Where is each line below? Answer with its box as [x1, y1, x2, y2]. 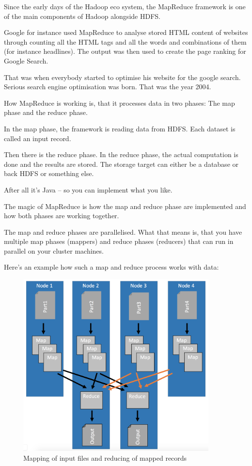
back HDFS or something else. [4, 168, 94, 178]
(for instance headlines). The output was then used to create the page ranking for [4, 46, 246, 56]
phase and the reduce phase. [4, 107, 88, 117]
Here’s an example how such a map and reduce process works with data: [4, 262, 219, 272]
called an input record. [4, 133, 71, 143]
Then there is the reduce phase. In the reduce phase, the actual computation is [4, 149, 238, 160]
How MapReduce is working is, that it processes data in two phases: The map [4, 97, 235, 108]
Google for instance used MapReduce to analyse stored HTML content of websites [4, 27, 248, 37]
